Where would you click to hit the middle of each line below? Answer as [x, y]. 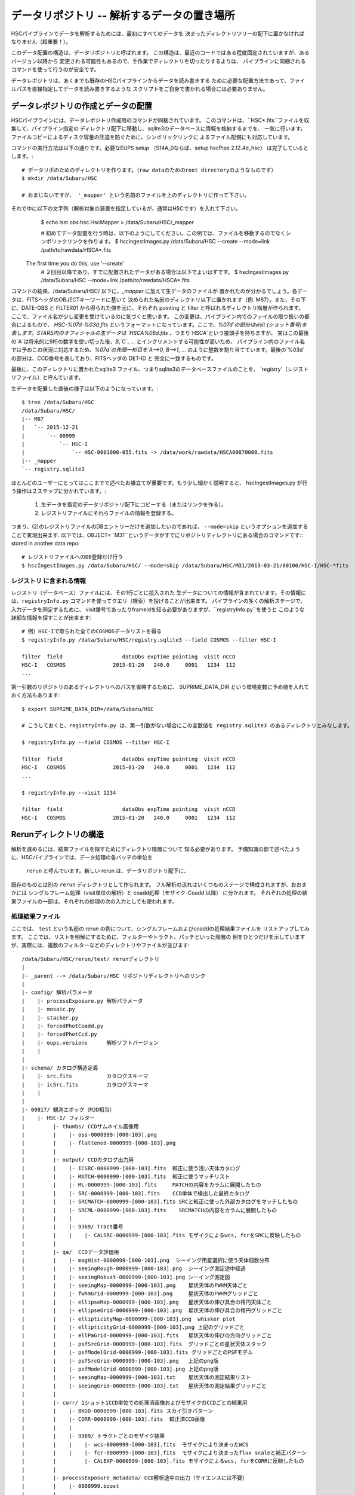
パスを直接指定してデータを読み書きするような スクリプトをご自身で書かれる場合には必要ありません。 [142, 89]
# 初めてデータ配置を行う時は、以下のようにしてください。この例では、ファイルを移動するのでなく [163, 233]
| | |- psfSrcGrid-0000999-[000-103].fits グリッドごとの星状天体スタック [144, 1344]
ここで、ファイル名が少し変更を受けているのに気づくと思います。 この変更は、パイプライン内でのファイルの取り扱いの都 [160, 316]
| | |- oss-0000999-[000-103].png [89, 1135]
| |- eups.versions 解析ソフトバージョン [90, 1043]
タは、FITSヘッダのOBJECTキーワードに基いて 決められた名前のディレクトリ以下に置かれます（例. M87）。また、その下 [159, 300]
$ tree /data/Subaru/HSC [58, 402]
